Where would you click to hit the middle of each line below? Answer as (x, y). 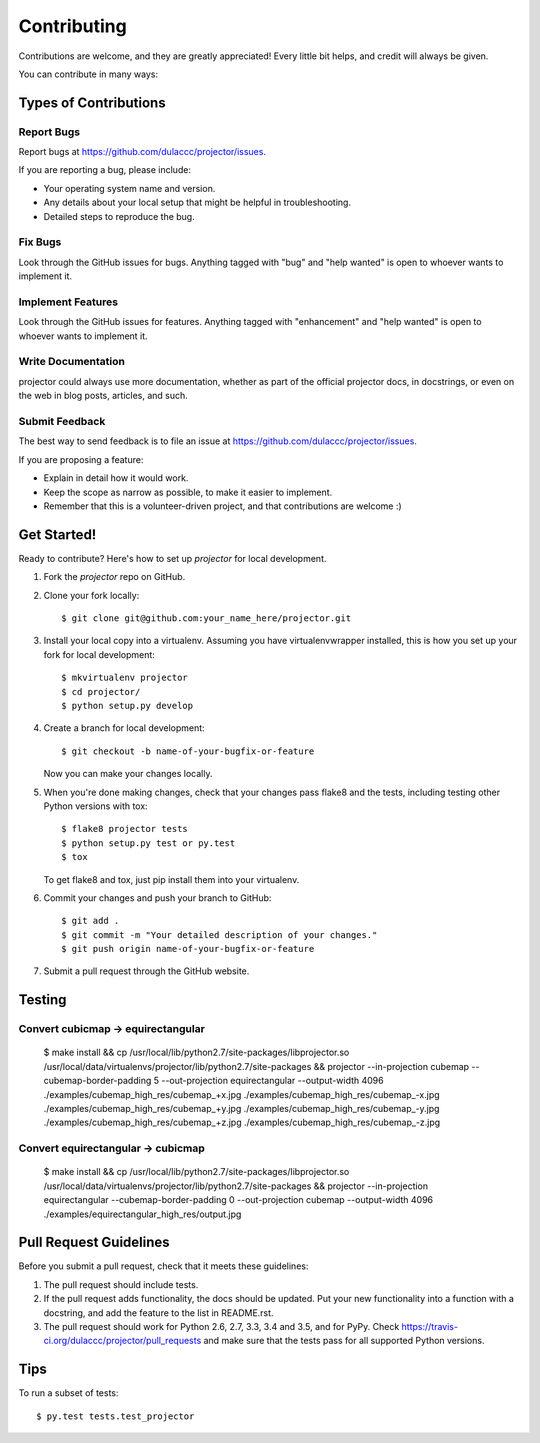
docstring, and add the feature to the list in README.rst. (158, 1312)
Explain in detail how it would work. (116, 478)
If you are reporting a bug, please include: (105, 170)
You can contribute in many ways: (88, 74)
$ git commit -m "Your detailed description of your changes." (219, 934)
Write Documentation (71, 362)
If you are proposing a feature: (81, 459)
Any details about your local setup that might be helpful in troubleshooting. (197, 202)
